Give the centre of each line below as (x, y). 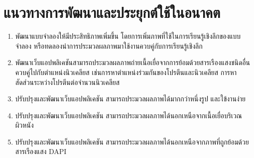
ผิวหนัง (24, 125)
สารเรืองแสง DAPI (41, 151)
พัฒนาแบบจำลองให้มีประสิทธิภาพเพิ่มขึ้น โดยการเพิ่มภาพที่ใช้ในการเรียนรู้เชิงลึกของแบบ (128, 36)
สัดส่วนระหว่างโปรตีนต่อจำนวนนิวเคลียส (67, 82)
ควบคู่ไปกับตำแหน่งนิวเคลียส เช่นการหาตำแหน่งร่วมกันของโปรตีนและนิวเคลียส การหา (126, 72)
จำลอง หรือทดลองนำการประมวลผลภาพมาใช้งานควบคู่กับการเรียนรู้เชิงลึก (109, 45)
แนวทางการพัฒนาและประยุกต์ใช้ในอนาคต (112, 12)
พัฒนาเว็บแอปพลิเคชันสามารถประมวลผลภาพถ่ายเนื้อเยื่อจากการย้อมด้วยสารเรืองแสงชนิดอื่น (133, 62)
